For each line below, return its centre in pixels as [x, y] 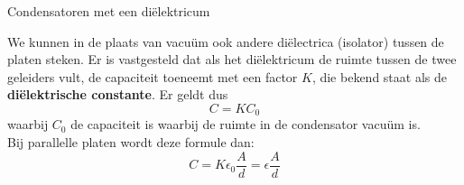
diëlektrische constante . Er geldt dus [118, 94]
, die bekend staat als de [379, 76]
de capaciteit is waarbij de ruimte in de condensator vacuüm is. [246, 124]
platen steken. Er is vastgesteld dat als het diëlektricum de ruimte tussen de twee [232, 59]
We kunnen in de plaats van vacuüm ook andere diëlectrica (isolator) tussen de [226, 41]
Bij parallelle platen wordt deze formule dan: [131, 142]
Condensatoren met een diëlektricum [109, 11]
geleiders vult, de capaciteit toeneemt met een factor [153, 76]
